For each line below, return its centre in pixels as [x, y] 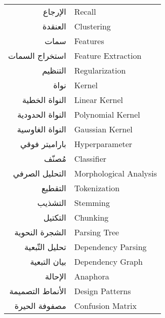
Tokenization [97, 188]
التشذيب [52, 203]
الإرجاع [55, 11]
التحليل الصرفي [39, 173]
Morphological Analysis [116, 173]
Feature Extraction [108, 56]
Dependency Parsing [110, 247]
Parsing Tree [97, 232]
